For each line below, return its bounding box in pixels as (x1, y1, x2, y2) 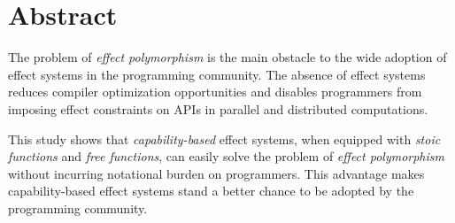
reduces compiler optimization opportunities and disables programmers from (8, 82, 422, 101)
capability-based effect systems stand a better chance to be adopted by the (8, 181, 414, 200)
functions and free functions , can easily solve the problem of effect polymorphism (8, 147, 444, 165)
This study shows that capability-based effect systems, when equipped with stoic (8, 129, 441, 148)
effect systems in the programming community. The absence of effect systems (8, 65, 426, 83)
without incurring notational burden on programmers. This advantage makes (8, 164, 425, 182)
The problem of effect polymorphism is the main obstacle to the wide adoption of (8, 48, 447, 66)
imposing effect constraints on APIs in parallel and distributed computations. (8, 99, 428, 118)
